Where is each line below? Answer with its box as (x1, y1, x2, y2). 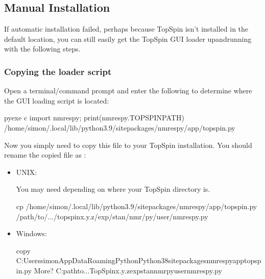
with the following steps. (4, 43, 81, 54)
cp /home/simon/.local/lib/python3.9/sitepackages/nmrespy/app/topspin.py (16, 200, 257, 211)
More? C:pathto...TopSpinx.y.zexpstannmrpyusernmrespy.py (34, 265, 222, 275)
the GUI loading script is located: (4, 95, 109, 106)
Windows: (16, 228, 47, 239)
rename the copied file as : (4, 149, 86, 160)
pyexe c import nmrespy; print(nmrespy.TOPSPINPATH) (4, 112, 184, 123)
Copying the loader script (4, 65, 112, 78)
